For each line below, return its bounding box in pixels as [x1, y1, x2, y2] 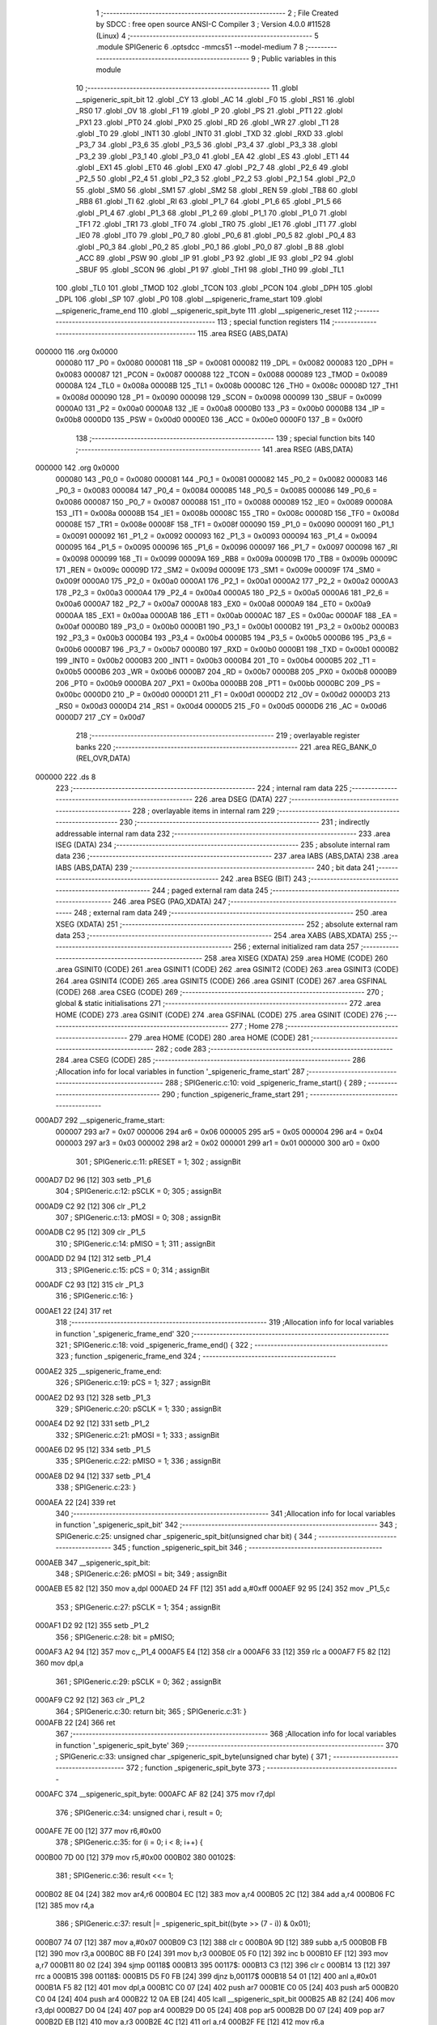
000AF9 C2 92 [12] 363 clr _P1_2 [35, 1695, 146, 1705]
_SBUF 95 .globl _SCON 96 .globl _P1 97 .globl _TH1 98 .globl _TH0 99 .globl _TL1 [75, 264, 345, 275]
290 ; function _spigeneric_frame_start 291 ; [162, 1089, 308, 1099]
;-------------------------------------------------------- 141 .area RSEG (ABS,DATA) [75, 445, 354, 454]
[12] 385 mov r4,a [35, 1900, 95, 1910]
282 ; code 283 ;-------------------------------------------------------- [155, 1043, 393, 1053]
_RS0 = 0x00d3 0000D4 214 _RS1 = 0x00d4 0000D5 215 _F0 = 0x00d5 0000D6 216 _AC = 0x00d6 [55, 701, 388, 710]
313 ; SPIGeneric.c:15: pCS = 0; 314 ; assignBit [55, 1264, 210, 1275]
